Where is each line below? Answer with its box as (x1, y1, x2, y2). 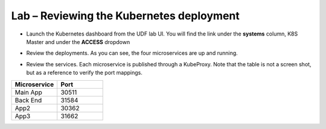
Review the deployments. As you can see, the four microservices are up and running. (26, 49, 238, 57)
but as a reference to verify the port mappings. (26, 69, 143, 77)
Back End (14, 96, 42, 104)
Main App (14, 88, 42, 96)
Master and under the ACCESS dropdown (26, 38, 130, 45)
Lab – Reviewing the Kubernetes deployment (11, 9, 240, 22)
